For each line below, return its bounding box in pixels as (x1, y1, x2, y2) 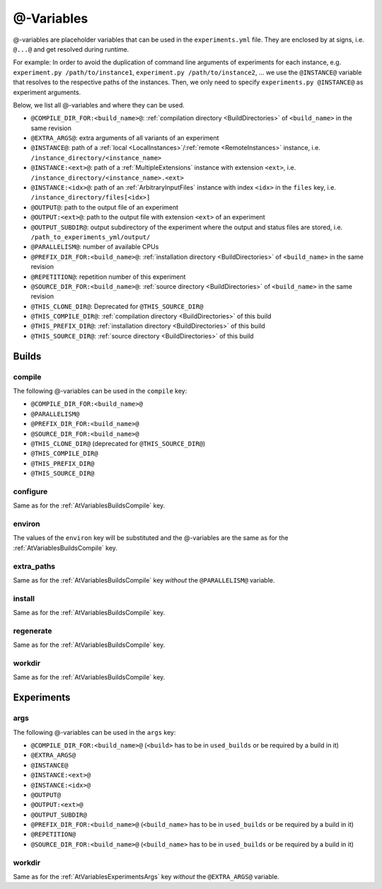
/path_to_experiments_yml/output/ (30, 233, 151, 241)
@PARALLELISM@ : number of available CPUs (30, 243, 159, 251)
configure (13, 486, 48, 496)
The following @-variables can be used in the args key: (13, 728, 176, 736)
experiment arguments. (13, 88, 81, 96)
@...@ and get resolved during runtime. (13, 45, 129, 53)
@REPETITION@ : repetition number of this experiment (30, 273, 186, 281)
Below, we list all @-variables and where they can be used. (13, 101, 185, 109)
